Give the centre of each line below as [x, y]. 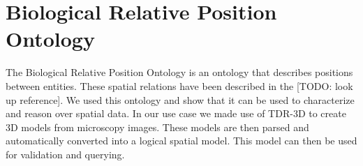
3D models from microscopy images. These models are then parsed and [157, 127]
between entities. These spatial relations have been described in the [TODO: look [179, 85]
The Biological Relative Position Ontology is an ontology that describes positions [179, 72]
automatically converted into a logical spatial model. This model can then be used [181, 141]
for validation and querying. [65, 154]
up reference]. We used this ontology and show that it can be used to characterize [180, 99]
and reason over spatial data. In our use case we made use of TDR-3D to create [176, 113]
